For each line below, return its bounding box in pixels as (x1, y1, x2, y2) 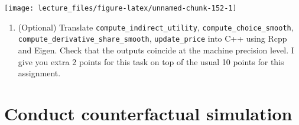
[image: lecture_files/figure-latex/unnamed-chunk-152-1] (4, 4, 237, 12)
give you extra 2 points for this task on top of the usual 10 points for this (18, 55, 284, 67)
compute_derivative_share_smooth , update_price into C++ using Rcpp (18, 32, 287, 45)
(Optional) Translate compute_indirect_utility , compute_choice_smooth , (18, 21, 294, 33)
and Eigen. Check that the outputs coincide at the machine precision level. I (18, 43, 294, 56)
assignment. (18, 67, 61, 79)
